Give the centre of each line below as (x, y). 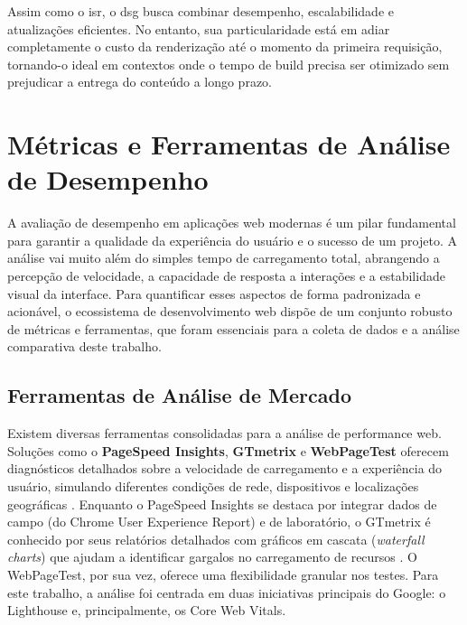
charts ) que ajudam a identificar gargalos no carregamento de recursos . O (212, 557)
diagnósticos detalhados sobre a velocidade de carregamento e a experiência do (225, 468)
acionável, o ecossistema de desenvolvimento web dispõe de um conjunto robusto (230, 311)
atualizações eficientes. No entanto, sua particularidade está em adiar (199, 28)
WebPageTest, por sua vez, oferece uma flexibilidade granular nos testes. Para (223, 574)
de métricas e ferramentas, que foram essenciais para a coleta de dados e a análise (233, 328)
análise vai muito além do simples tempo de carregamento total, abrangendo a (224, 258)
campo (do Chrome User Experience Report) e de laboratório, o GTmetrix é (219, 522)
